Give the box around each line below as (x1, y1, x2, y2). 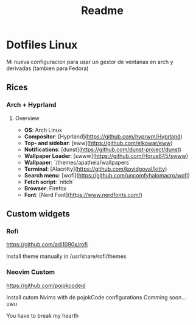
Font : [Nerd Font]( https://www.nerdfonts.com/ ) (24, 191, 143, 198)
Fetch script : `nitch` (24, 178, 74, 185)
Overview (15, 114, 40, 122)
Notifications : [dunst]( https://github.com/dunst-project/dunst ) (24, 146, 181, 153)
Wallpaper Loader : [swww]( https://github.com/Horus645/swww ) (24, 152, 189, 159)
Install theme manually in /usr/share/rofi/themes (6, 252, 127, 260)
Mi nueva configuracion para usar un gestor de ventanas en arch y (6, 58, 173, 65)
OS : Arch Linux (24, 126, 62, 134)
